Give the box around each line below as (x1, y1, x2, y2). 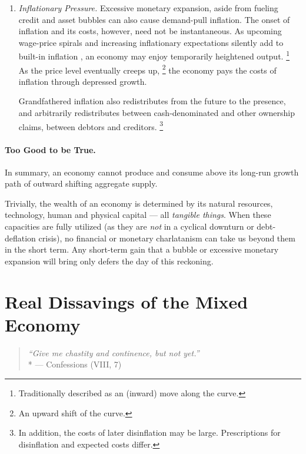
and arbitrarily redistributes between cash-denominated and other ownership (18, 107, 295, 119)
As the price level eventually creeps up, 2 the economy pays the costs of (18, 62, 277, 76)
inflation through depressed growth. (18, 75, 147, 87)
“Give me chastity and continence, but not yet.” (28, 346, 199, 359)
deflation (5, 231, 36, 244)
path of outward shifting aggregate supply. (5, 177, 158, 190)
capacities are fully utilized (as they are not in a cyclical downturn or (5, 220, 254, 233)
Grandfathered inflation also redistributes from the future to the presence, (18, 95, 286, 107)
